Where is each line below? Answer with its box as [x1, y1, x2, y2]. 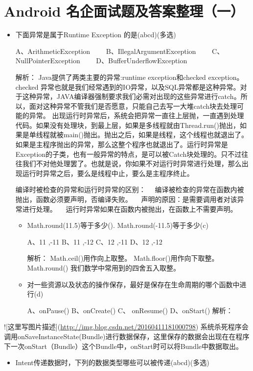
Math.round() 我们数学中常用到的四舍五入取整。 [27, 263, 180, 272]
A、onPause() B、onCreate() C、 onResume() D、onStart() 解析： [27, 305, 233, 315]
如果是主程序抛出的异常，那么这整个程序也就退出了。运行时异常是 [15, 139, 228, 149]
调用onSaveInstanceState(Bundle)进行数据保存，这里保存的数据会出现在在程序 [4, 331, 250, 341]
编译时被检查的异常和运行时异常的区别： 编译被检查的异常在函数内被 [15, 184, 244, 195]
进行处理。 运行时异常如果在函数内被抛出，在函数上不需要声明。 [22, 203, 237, 214]
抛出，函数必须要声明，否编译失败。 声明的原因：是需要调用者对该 [15, 194, 237, 204]
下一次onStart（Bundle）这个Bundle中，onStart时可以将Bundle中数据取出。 [4, 341, 243, 351]
